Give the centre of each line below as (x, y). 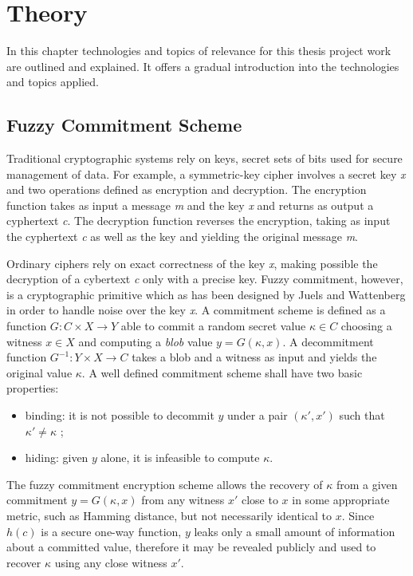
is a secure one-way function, (111, 531)
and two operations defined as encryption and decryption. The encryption (187, 189)
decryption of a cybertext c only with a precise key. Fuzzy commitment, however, (205, 279)
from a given (367, 484)
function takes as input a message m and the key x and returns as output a (190, 205)
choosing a (366, 326)
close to (260, 500)
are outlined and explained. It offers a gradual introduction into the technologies (203, 66)
